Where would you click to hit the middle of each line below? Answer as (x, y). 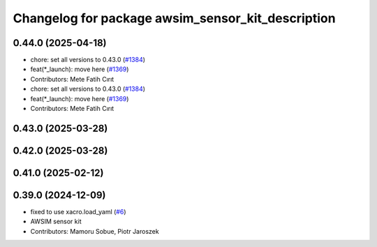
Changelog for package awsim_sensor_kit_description (174, 18)
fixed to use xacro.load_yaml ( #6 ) (78, 211)
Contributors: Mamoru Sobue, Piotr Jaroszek (95, 231)
